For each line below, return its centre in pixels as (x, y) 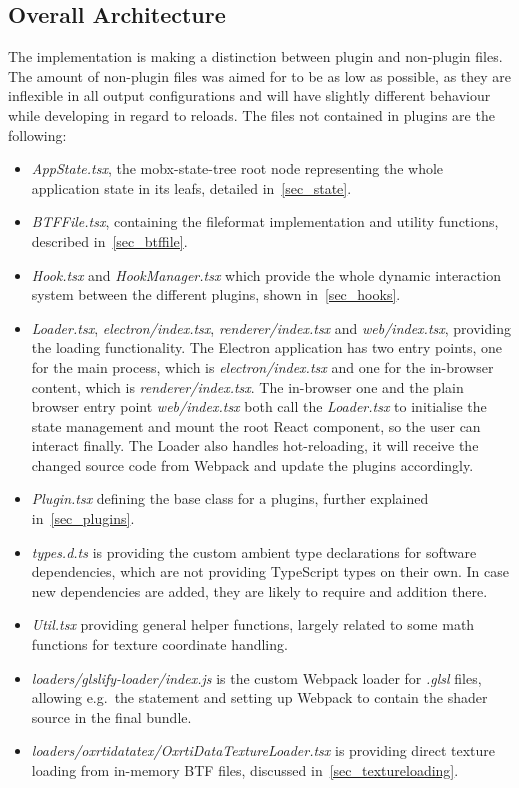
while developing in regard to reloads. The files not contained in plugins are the (251, 114)
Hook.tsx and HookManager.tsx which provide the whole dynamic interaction (266, 274)
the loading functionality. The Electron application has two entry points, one (267, 347)
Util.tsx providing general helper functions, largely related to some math (253, 624)
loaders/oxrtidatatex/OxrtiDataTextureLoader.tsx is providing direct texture (263, 750)
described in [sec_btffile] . (109, 240)
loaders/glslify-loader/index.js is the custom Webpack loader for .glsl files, (256, 677)
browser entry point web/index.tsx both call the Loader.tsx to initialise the (259, 406)
